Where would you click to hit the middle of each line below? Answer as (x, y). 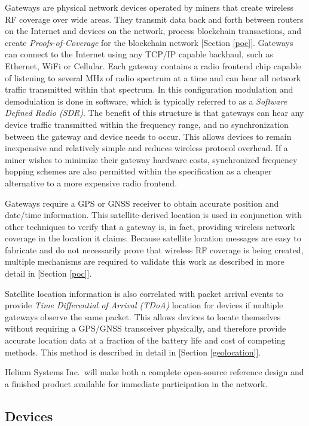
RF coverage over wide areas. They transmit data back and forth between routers (154, 19)
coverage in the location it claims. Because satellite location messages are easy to (153, 238)
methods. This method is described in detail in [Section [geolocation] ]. (133, 352)
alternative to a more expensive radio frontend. (91, 183)
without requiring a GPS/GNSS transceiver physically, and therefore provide (146, 328)
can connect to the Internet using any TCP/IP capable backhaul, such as (139, 54)
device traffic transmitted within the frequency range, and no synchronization (147, 124)
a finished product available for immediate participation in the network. (136, 383)
